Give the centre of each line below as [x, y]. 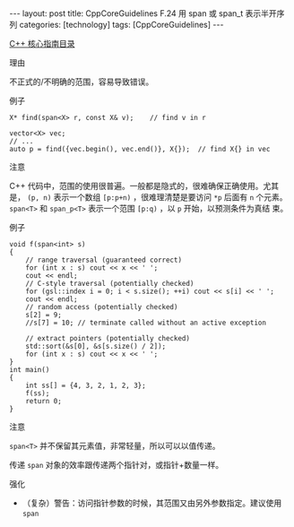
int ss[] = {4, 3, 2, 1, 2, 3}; [86, 385]
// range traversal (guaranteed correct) [104, 260]
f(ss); [38, 393]
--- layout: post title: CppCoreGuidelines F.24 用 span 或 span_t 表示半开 [143, 13]
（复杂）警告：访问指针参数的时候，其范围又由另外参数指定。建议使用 [152, 503]
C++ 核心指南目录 [42, 43]
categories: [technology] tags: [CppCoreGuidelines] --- [121, 25]
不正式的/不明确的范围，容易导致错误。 [82, 82]
